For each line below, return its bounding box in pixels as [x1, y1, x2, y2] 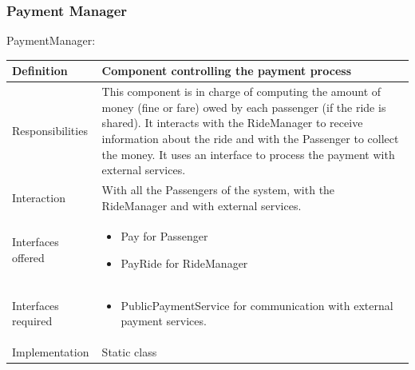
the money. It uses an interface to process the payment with [101, 145, 395, 162]
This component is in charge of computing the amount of [101, 83, 381, 100]
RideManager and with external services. [101, 197, 302, 213]
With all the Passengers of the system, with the [101, 181, 335, 197]
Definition [12, 62, 68, 79]
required [12, 312, 53, 329]
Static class [101, 344, 157, 360]
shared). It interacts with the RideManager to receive [101, 114, 363, 131]
